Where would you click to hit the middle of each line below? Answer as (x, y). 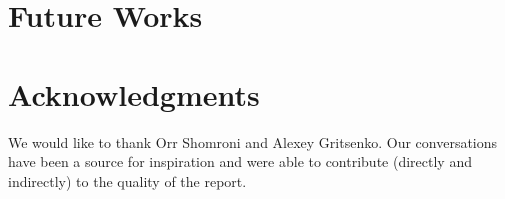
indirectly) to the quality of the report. (127, 180)
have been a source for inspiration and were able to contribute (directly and (240, 161)
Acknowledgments (134, 93)
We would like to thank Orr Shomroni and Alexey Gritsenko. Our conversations (253, 141)
